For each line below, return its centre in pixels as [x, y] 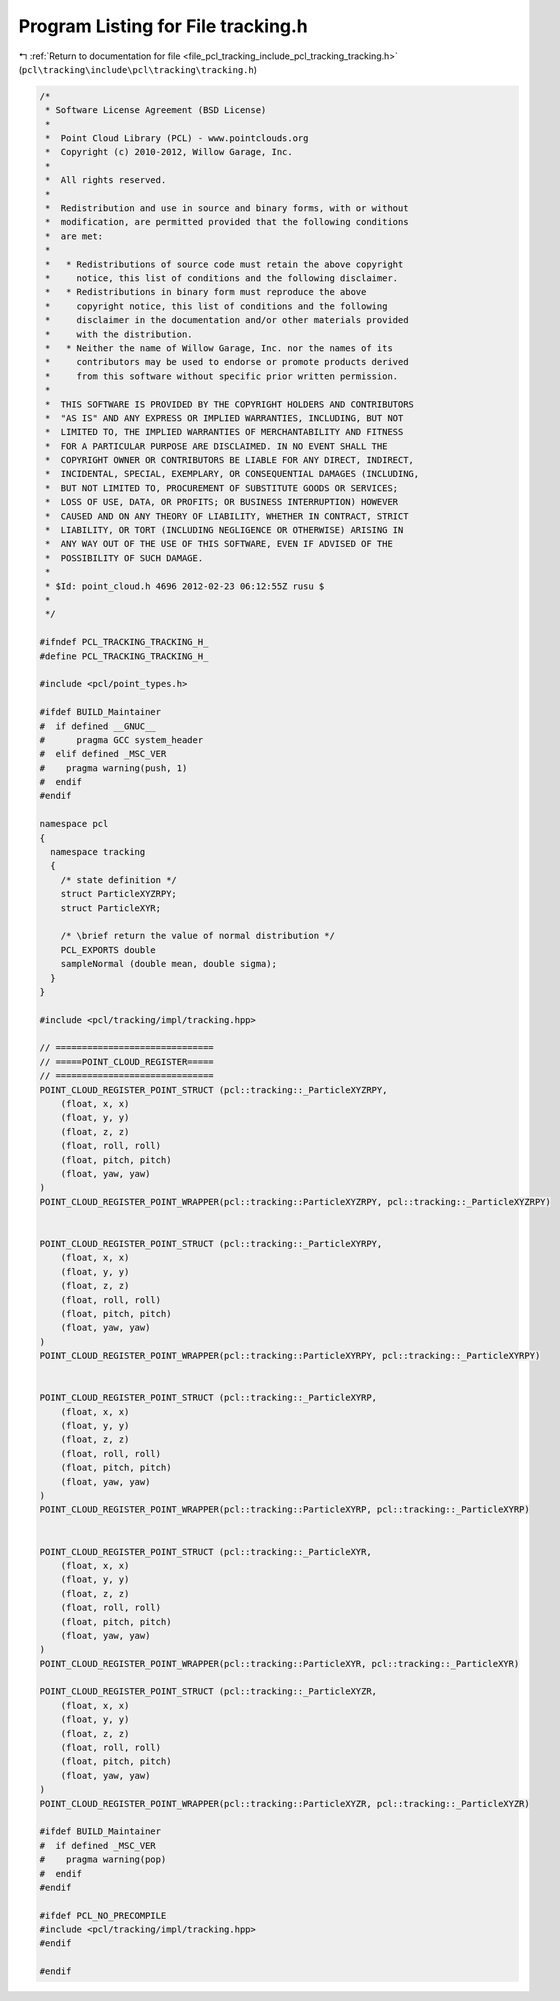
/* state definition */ [118, 879]
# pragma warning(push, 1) [113, 768]
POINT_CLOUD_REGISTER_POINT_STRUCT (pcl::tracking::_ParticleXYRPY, [211, 1243]
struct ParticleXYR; [111, 908]
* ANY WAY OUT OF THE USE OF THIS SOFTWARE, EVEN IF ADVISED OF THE [219, 544]
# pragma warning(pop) [103, 1859]
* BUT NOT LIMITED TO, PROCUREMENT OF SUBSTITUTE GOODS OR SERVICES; [222, 488]
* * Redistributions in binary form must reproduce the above [206, 292]
